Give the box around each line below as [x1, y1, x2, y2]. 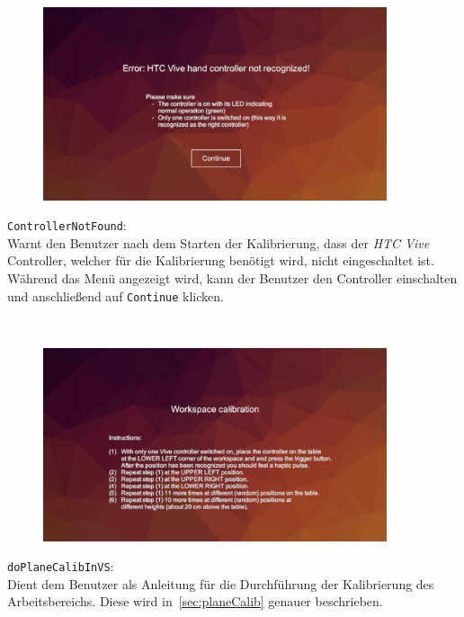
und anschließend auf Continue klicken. [7, 286, 224, 305]
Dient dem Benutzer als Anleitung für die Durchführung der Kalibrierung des [7, 574, 434, 593]
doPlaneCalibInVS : [7, 557, 114, 576]
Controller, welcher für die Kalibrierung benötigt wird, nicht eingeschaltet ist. [7, 251, 434, 270]
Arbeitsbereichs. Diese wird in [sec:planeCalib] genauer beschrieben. [7, 592, 383, 611]
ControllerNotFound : [7, 216, 127, 235]
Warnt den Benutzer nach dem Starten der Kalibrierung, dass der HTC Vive [7, 233, 430, 252]
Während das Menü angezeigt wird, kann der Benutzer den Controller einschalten [7, 269, 458, 288]
